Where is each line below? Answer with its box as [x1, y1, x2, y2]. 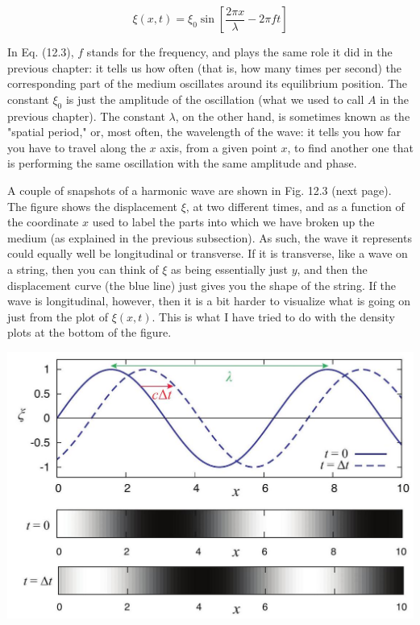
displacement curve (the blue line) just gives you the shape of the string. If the [7, 276, 396, 293]
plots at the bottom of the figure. [7, 324, 172, 341]
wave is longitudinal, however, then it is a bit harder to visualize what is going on [7, 292, 411, 309]
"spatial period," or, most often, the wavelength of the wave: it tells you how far [7, 123, 401, 140]
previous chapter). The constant [7, 107, 165, 124]
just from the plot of [7, 308, 108, 325]
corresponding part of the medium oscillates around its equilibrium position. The [7, 75, 408, 92]
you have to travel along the [7, 139, 146, 155]
